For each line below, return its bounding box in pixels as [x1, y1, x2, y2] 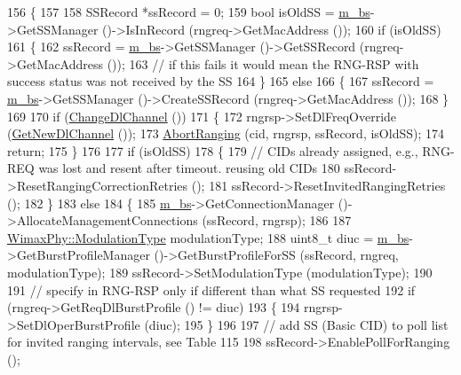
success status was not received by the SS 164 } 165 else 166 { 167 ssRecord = [7, 72, 434, 90]
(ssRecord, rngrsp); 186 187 [202, 211, 352, 230]
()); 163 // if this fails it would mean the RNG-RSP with [107, 54, 419, 73]
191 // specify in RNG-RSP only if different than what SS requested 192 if [7, 280, 416, 299]
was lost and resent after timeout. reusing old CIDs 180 [38, 159, 340, 177]
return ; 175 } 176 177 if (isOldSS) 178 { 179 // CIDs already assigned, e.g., [7, 141, 418, 160]
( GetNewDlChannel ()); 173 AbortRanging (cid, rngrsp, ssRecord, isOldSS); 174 [7, 124, 444, 143]
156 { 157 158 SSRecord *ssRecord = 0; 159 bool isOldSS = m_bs [7, 3, 370, 20]
